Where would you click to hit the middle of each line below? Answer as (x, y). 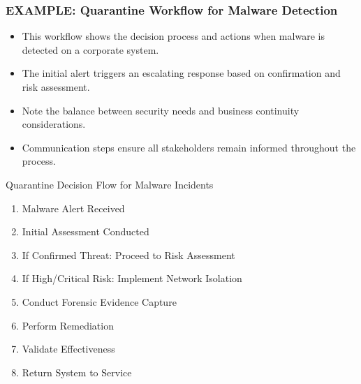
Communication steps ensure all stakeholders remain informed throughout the (189, 147)
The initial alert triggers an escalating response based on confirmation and (181, 73)
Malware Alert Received (73, 208)
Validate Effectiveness (68, 349)
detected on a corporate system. (90, 49)
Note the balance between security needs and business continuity (161, 110)
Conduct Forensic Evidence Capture (99, 301)
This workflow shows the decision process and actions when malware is (173, 36)
